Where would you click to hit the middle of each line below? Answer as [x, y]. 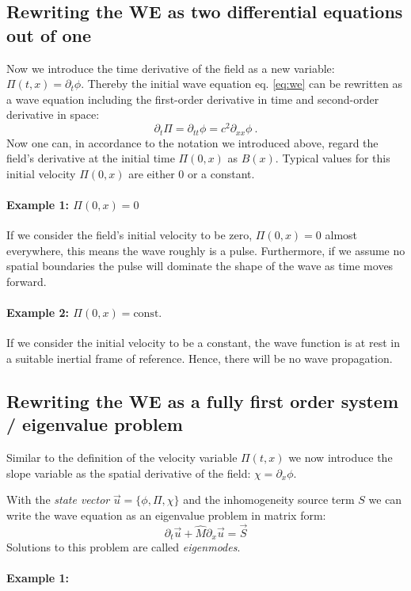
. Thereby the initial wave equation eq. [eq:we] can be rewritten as [242, 84]
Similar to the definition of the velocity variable [122, 458]
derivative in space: [53, 114]
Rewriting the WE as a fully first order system [203, 400]
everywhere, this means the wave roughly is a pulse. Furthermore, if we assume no [206, 250]
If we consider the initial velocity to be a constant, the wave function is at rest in [203, 343]
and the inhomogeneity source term [269, 499]
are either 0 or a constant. [192, 173]
